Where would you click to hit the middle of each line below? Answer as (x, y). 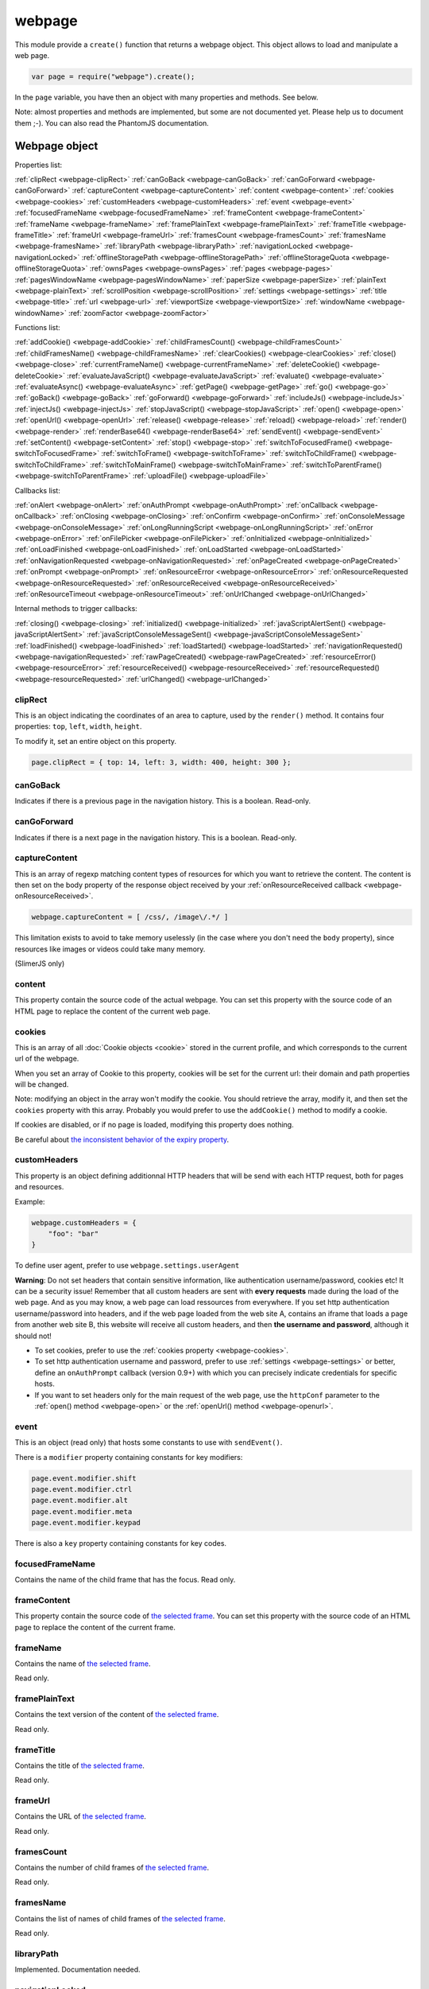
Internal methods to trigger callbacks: (76, 609)
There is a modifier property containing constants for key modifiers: (129, 1457)
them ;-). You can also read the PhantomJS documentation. (112, 123)
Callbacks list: (38, 490)
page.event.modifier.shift (84, 1478)
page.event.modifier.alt (80, 1501)
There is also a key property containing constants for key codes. (120, 1543)
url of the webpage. (47, 1059)
